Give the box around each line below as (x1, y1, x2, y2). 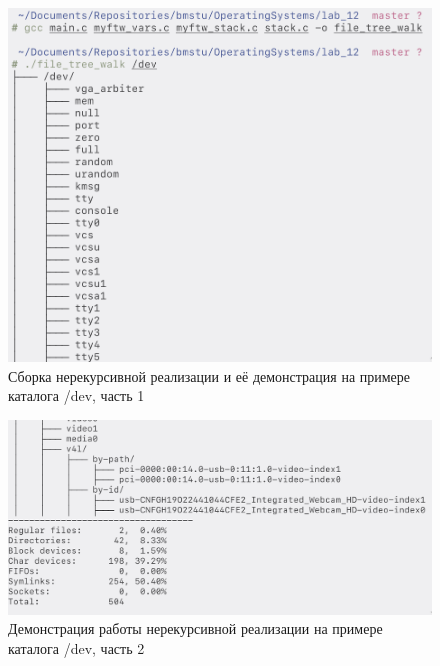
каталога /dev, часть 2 (8, 637, 145, 658)
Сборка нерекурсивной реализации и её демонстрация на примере (8, 365, 411, 386)
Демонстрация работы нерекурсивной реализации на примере (8, 618, 383, 639)
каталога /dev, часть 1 (8, 385, 145, 406)
